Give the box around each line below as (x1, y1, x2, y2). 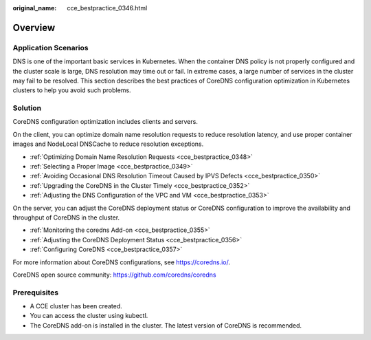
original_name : (12, 4, 57, 12)
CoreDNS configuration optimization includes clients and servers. (12, 118, 199, 126)
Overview (12, 21, 56, 34)
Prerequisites (12, 288, 58, 297)
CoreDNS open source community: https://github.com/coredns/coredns (12, 270, 216, 279)
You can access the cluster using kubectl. (30, 312, 148, 320)
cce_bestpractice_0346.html (67, 4, 148, 12)
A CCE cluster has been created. (30, 302, 123, 310)
